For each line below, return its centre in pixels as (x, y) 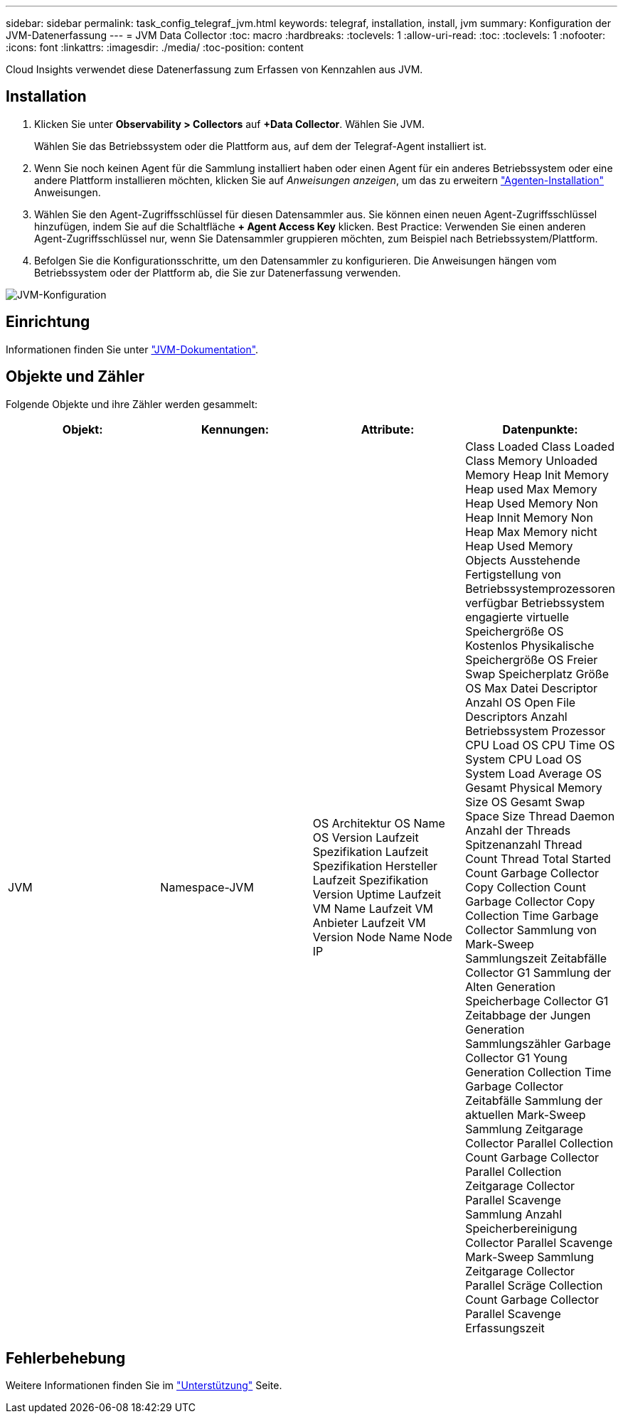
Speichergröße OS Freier (532, 659)
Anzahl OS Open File (521, 702)
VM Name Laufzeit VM (373, 908)
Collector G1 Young (516, 1057)
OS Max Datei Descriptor (532, 688)
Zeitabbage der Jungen (528, 1015)
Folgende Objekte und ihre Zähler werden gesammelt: (132, 404)
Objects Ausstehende (523, 560)
